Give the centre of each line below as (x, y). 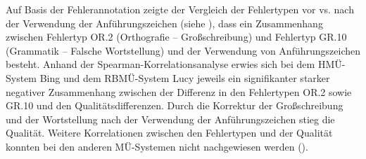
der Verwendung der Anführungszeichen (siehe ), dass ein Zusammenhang (164, 23)
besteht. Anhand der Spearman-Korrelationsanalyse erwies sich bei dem (160, 64)
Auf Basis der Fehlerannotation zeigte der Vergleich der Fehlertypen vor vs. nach (180, 9)
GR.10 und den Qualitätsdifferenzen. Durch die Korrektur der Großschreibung (175, 105)
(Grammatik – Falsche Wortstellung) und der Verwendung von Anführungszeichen (183, 50)
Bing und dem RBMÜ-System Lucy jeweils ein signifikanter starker (185, 77)
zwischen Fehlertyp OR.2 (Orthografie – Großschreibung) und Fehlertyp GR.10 (176, 37)
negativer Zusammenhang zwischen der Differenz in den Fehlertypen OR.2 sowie (179, 91)
